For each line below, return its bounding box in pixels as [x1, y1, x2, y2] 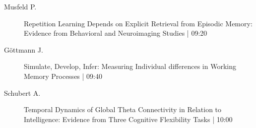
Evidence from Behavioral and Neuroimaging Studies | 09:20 [24, 28, 207, 38]
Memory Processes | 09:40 [24, 70, 102, 81]
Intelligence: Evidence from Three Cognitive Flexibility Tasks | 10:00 [24, 114, 233, 124]
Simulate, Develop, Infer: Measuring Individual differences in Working [24, 61, 236, 71]
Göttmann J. [4, 44, 43, 55]
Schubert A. [4, 87, 41, 98]
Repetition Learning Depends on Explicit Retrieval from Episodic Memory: [24, 18, 253, 28]
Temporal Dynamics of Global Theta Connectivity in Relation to [24, 104, 222, 115]
